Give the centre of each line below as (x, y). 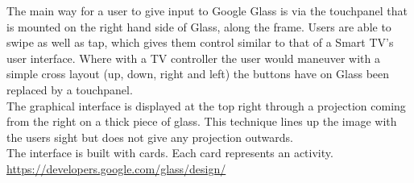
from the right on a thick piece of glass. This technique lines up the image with (202, 121)
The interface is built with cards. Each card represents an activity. (170, 153)
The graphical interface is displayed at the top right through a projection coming (206, 105)
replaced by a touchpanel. (70, 89)
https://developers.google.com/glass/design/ (116, 168)
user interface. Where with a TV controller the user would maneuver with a (193, 58)
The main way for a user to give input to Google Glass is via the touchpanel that (207, 10)
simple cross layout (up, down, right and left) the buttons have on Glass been (198, 74)
